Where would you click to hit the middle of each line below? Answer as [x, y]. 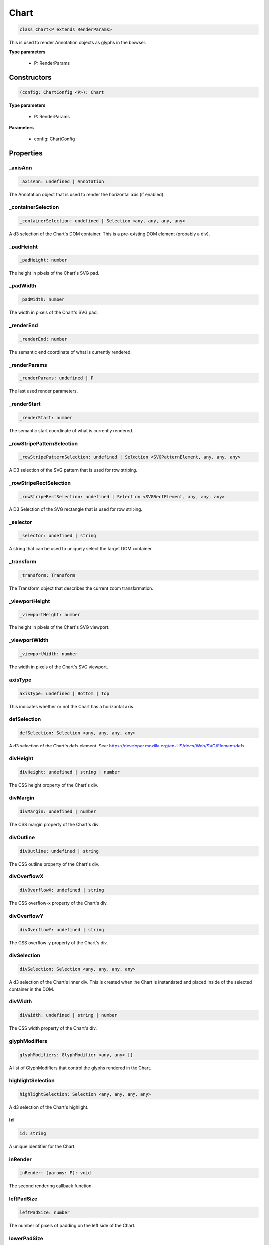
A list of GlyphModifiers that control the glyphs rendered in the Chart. [80, 1068]
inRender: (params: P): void [55, 1173]
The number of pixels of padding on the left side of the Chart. [72, 1225]
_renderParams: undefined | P [57, 378]
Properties [26, 153]
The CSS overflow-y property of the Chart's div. [59, 942]
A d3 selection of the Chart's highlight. [49, 1107]
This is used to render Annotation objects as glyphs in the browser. [78, 43]
